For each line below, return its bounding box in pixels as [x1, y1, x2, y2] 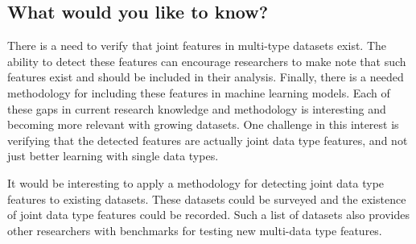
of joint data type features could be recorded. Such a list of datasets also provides [7, 206, 410, 223]
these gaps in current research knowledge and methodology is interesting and [7, 100, 386, 117]
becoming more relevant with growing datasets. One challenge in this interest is [7, 116, 399, 133]
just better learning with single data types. [7, 147, 219, 164]
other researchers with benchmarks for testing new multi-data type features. [7, 221, 382, 238]
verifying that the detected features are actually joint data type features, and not [7, 131, 408, 148]
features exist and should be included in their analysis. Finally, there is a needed [7, 68, 404, 85]
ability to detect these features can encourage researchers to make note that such [7, 52, 406, 69]
